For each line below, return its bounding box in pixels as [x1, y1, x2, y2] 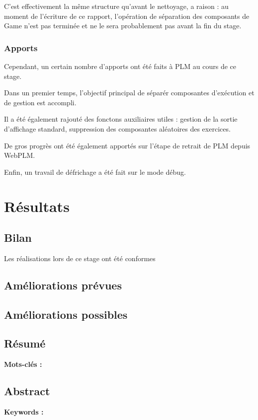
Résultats [4, 196, 70, 216]
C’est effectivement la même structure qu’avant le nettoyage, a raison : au [4, 1, 229, 11]
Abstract [4, 383, 50, 399]
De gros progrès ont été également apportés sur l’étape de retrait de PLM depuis [4, 140, 251, 150]
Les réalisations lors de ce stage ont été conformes [4, 253, 156, 263]
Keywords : [4, 407, 44, 417]
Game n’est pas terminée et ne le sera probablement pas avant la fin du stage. [4, 20, 242, 31]
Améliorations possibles [4, 306, 128, 322]
